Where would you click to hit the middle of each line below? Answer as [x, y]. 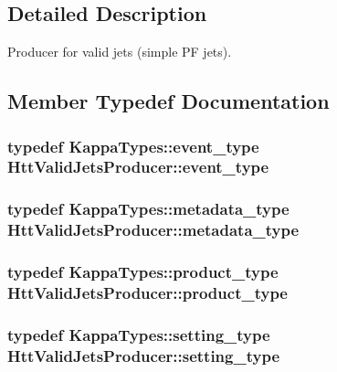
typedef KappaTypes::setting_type [139, 334]
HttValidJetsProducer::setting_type [144, 355]
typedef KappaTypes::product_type [143, 272]
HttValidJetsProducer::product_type [147, 292]
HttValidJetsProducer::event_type [138, 167]
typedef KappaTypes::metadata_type [148, 209]
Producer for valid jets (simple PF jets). [120, 52]
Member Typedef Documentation [168, 101]
